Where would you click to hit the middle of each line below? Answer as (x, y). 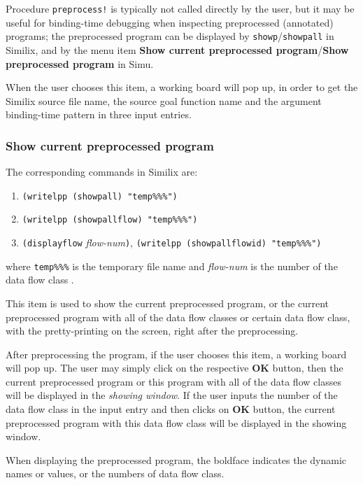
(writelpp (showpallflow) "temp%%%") (110, 220)
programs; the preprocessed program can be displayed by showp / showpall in (170, 36)
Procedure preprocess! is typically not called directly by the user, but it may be (180, 8)
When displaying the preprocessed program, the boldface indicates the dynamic (176, 459)
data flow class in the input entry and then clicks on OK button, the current (171, 409)
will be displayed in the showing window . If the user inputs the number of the (172, 395)
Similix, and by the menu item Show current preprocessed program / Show (177, 49)
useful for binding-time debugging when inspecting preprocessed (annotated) (170, 22)
